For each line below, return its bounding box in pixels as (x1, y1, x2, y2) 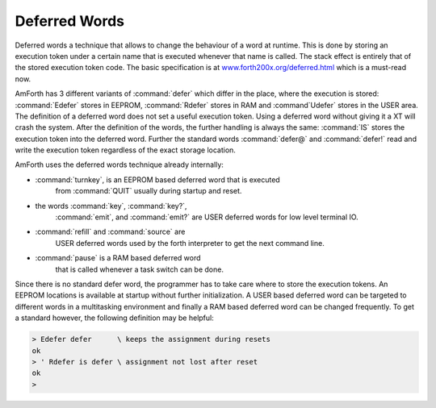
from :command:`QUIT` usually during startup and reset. (55, 186, 242, 196)
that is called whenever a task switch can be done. (55, 264, 224, 274)
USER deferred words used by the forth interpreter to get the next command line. (55, 238, 325, 248)
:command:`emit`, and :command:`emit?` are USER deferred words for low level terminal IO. (55, 212, 358, 222)
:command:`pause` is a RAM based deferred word (35, 253, 201, 263)
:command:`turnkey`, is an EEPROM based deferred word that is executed (35, 174, 280, 185)
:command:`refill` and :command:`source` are (35, 227, 186, 237)
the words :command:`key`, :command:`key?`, (35, 201, 187, 210)
